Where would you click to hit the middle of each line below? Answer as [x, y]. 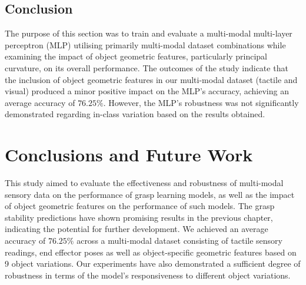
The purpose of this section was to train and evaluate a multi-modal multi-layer [149, 33]
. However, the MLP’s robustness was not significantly [201, 102]
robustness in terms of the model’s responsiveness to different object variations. [148, 275]
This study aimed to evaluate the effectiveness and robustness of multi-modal [144, 183]
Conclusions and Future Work [129, 155]
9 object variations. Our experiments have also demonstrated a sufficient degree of [153, 264]
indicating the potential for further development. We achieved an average [137, 229]
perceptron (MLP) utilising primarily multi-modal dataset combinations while [145, 44]
